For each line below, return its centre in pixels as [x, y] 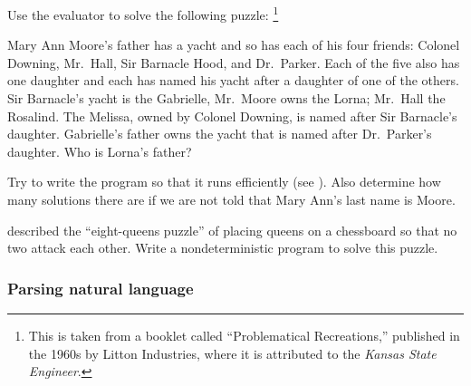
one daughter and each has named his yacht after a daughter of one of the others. [233, 80]
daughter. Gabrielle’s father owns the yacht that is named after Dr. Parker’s [220, 134]
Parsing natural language [101, 288]
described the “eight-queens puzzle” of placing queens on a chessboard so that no [232, 230]
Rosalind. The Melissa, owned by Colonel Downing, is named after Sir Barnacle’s [232, 116]
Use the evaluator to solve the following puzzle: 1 [143, 13]
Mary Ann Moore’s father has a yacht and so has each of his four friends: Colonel [234, 45]
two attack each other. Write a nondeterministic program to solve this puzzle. [223, 248]
